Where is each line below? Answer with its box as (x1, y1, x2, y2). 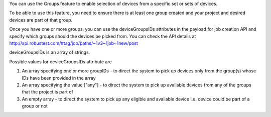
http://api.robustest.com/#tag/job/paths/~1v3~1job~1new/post (9, 40, 138, 46)
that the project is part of (22, 89, 74, 95)
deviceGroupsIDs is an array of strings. (9, 49, 90, 55)
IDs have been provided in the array (22, 75, 96, 81)
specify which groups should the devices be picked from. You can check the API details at (9, 33, 196, 39)
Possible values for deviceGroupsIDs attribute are (9, 58, 112, 65)
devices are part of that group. (9, 17, 73, 23)
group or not (22, 103, 48, 109)
